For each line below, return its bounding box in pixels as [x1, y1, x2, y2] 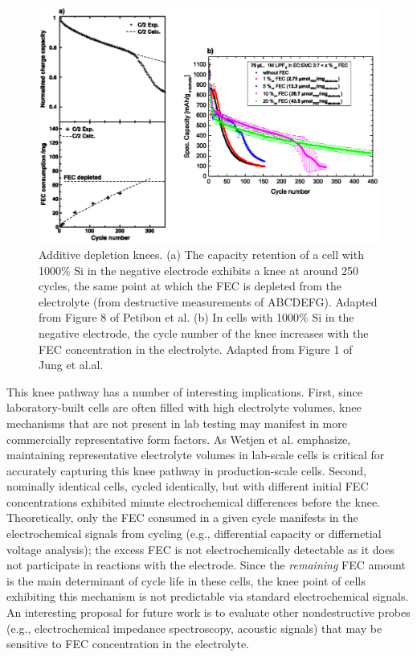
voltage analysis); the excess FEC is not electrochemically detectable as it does [6, 540, 395, 557]
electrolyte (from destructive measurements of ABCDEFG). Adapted [39, 293, 378, 310]
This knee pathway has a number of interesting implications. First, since [6, 383, 362, 400]
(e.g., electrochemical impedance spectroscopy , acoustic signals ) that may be [6, 619, 382, 636]
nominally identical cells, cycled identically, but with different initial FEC [6, 478, 369, 495]
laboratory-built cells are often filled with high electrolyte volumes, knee [6, 399, 362, 416]
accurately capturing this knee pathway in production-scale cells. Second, [6, 462, 366, 478]
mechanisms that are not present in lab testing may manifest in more [6, 414, 347, 431]
